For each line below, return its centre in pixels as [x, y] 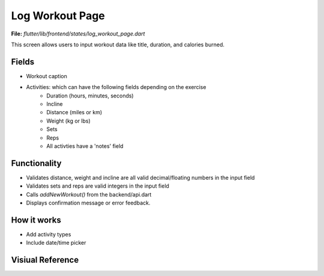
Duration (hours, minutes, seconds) [90, 96]
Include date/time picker [56, 243]
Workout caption [46, 76]
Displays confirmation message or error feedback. [88, 203]
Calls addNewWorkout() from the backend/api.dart [89, 194]
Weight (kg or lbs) [69, 121]
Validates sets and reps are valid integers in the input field [97, 186]
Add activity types [49, 234]
